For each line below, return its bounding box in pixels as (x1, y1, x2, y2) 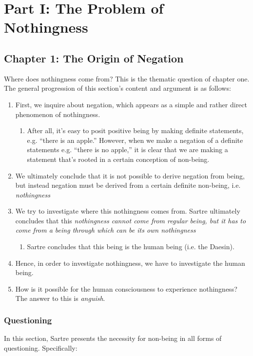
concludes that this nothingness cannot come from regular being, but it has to (15, 215, 246, 225)
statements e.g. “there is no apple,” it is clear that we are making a (27, 144, 228, 155)
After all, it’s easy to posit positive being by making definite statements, (27, 125, 244, 136)
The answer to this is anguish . (15, 293, 105, 303)
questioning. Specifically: (4, 342, 78, 353)
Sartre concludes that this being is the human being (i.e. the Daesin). (27, 241, 234, 252)
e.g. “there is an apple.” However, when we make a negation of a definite (27, 135, 243, 145)
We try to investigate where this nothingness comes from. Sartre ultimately (15, 206, 240, 216)
